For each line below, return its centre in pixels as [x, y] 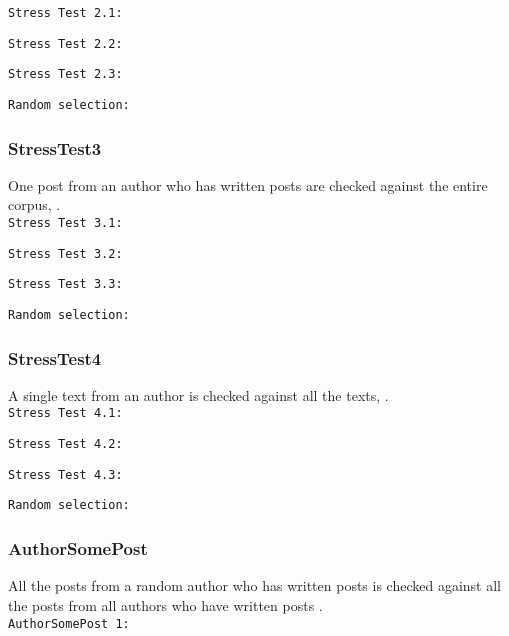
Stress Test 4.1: [65, 413]
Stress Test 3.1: [65, 223]
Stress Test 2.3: [65, 74]
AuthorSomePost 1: [69, 623]
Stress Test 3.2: [65, 253]
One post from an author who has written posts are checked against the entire [248, 184]
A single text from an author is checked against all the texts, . [198, 394]
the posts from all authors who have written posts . [165, 604]
